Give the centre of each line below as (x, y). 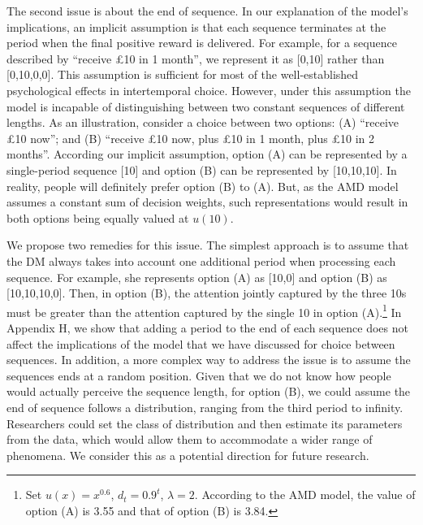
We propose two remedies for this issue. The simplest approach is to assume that (208, 245)
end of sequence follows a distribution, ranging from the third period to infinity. (205, 407)
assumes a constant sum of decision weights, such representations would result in (207, 202)
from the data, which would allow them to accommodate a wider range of (190, 439)
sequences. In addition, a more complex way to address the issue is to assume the (209, 360)
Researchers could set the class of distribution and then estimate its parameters (205, 423)
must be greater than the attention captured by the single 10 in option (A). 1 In (204, 310)
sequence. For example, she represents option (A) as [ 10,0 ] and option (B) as (197, 277)
